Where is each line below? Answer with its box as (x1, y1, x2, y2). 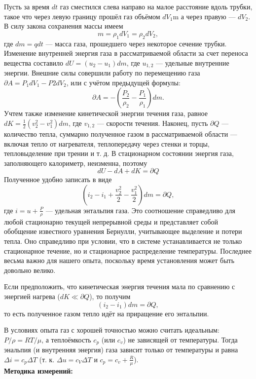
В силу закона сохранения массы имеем (4, 21, 123, 31)
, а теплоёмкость (41, 334, 91, 344)
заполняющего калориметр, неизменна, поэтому (4, 157, 147, 168)
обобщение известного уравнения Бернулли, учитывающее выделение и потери (4, 226, 242, 236)
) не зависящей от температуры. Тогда (123, 334, 238, 344)
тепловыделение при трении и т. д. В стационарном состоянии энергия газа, (4, 148, 234, 158)
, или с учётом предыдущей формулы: (66, 77, 181, 87)
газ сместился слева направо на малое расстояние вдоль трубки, (60, 1, 253, 11)
